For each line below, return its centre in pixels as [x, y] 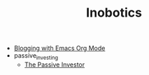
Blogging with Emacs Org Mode [59, 48]
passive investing [36, 56]
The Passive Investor [55, 65]
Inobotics [114, 13]
